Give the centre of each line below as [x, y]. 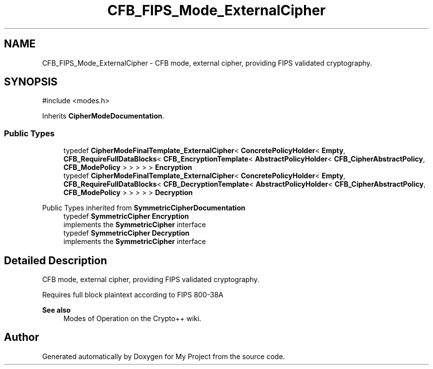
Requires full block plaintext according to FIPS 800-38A [133, 295]
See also [56, 310]
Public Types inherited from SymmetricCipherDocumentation [144, 208]
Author [22, 337]
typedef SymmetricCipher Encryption [126, 216]
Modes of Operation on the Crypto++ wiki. [132, 319]
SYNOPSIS [31, 82]
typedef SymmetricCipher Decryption [127, 233]
